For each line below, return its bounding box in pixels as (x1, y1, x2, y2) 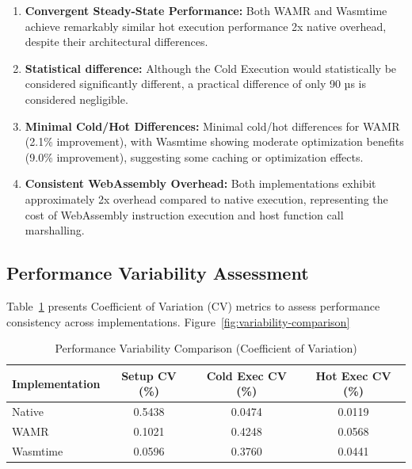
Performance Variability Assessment (6, 261, 309, 285)
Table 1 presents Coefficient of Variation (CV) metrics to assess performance (6, 297, 380, 314)
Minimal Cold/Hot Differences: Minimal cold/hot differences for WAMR (25, 117, 400, 134)
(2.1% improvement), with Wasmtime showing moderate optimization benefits (25, 133, 404, 150)
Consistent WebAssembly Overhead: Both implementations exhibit (25, 175, 376, 192)
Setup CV (121, 367, 177, 383)
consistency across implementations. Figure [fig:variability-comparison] (6, 313, 350, 330)
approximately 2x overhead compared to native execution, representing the (25, 190, 388, 207)
